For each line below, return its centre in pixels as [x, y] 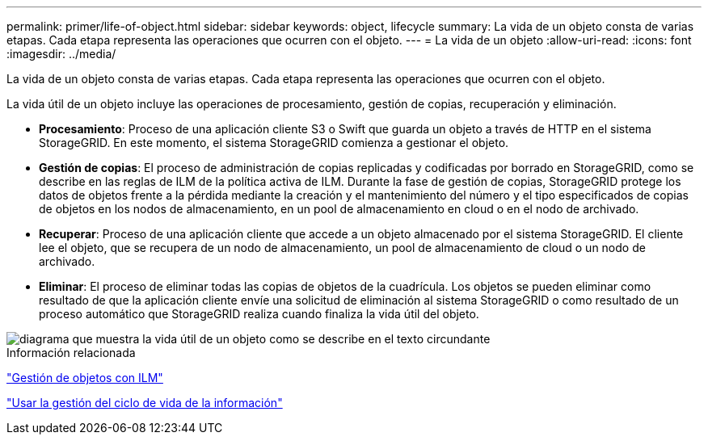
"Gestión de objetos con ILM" [85, 378]
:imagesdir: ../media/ [61, 54]
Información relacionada [71, 353]
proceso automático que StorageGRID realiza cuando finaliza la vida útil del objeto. [259, 314]
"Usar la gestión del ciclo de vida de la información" [145, 403]
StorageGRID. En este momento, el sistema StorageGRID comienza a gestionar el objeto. [274, 143]
